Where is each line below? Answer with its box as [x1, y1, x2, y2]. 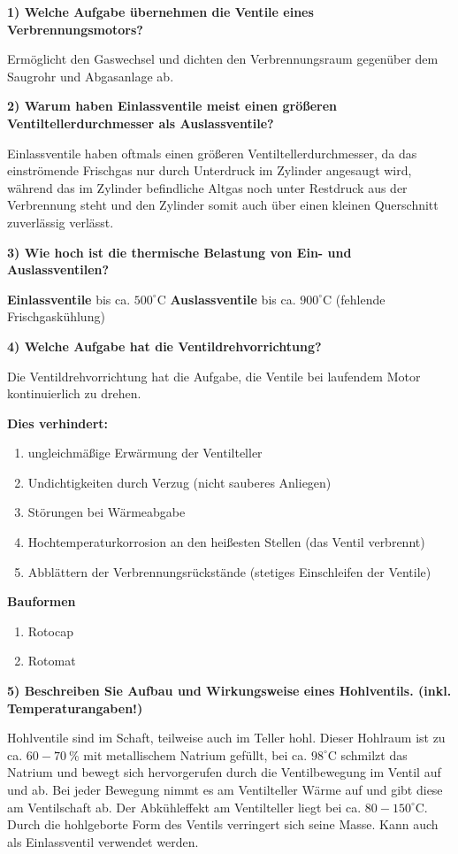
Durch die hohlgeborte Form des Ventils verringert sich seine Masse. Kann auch [7, 815, 439, 834]
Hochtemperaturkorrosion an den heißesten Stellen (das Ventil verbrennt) [27, 533, 425, 551]
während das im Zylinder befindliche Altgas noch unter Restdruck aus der [7, 178, 408, 196]
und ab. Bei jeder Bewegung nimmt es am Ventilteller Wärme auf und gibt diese [7, 781, 443, 798]
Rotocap [27, 621, 73, 640]
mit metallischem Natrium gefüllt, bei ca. [83, 745, 308, 764]
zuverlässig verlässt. [7, 212, 114, 231]
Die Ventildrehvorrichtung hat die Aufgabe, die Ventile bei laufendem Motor [7, 366, 421, 385]
